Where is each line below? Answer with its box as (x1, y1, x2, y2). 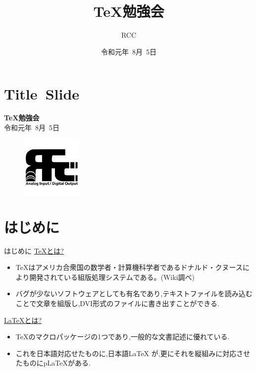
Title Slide (4, 84, 80, 104)
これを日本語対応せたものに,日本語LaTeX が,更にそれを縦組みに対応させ (15, 348, 251, 358)
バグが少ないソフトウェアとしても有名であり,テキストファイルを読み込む (15, 288, 253, 299)
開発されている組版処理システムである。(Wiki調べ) (29, 271, 195, 282)
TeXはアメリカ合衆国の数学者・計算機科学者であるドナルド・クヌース (15, 262, 243, 272)
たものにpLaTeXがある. (15, 358, 91, 368)
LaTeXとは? (4, 315, 42, 325)
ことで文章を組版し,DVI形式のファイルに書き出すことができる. (15, 298, 219, 308)
